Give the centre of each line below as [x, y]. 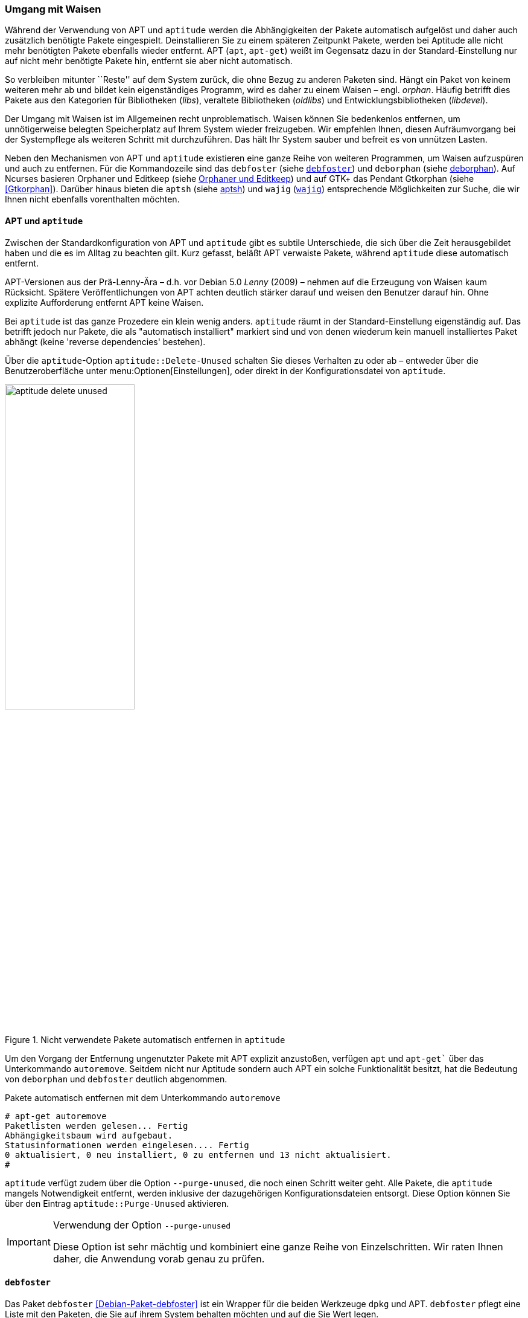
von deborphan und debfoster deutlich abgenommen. [116, 1079]
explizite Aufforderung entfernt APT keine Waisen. [104, 302]
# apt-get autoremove [56, 1116]
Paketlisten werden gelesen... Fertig [97, 1126]
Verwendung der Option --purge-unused [142, 1225]
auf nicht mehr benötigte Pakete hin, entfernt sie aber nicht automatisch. [149, 61]
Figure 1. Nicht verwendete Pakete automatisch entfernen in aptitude [145, 1039]
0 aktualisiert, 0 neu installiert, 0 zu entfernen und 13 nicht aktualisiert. [198, 1155]
